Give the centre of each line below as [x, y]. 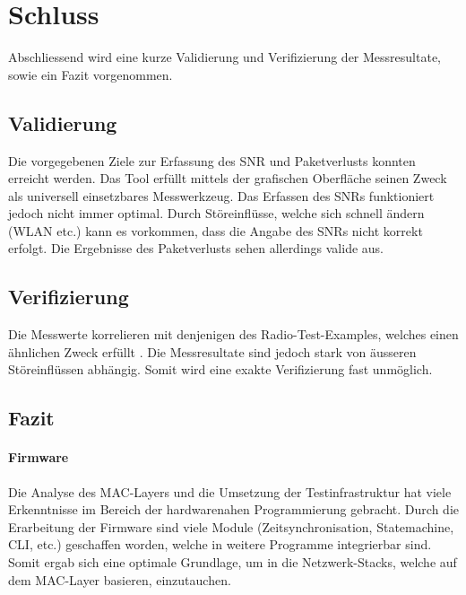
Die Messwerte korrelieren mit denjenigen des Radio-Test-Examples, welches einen [233, 334]
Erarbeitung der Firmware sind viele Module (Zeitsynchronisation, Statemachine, [231, 526]
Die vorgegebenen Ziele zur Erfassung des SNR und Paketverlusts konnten [212, 160]
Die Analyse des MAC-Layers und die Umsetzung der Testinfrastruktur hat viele [230, 491]
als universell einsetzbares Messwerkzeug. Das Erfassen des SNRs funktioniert [221, 195]
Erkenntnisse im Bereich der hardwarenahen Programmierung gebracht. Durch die [234, 509]
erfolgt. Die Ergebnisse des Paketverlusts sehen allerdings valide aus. [196, 248]
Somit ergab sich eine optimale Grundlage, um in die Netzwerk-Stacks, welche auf [233, 562]
